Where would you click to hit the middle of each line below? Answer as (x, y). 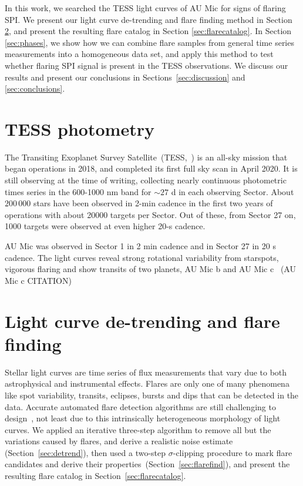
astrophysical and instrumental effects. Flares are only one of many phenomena (147, 383)
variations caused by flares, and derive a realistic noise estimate (119, 441)
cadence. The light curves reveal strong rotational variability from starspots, (142, 257)
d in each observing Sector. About (233, 191)
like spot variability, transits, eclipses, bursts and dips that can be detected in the (152, 395)
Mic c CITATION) (38, 280)
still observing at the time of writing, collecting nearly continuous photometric (146, 180)
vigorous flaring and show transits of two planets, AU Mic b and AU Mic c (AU (150, 269)
